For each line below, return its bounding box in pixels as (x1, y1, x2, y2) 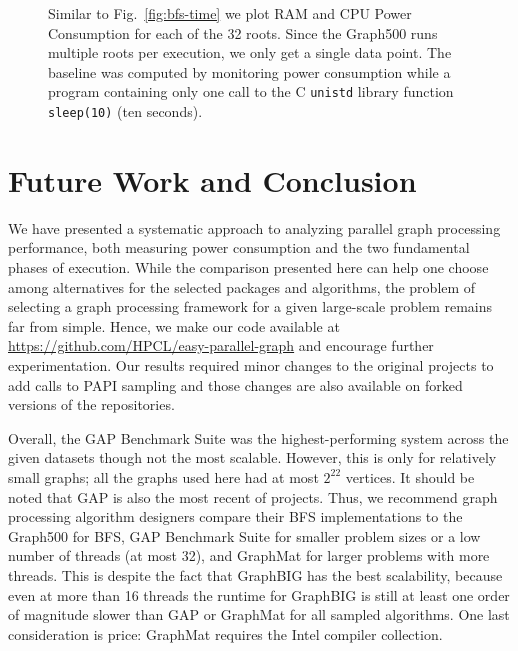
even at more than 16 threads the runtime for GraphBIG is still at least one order (8, 584, 510, 605)
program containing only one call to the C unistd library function (48, 81, 454, 102)
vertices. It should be (345, 466, 475, 487)
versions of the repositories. (8, 394, 175, 415)
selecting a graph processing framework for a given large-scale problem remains (8, 296, 493, 317)
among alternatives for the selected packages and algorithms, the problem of (8, 276, 476, 297)
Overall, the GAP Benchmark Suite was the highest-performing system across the (8, 427, 509, 448)
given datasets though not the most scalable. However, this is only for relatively (8, 447, 497, 468)
